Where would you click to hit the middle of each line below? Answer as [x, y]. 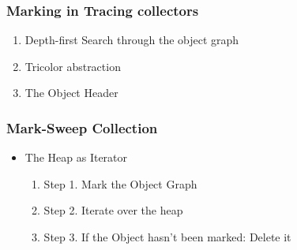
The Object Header [71, 93]
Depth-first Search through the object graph [132, 40]
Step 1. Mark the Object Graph [120, 183]
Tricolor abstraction [73, 66]
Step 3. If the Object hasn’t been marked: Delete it [167, 237]
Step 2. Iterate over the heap [113, 210]
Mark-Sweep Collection [82, 127]
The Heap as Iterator [76, 157]
